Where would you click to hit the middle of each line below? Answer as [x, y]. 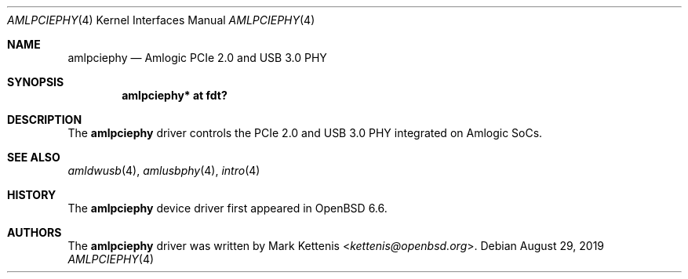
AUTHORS [35, 232]
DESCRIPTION [45, 120]
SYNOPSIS [36, 82]
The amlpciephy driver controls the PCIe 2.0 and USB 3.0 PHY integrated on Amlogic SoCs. [305, 133]
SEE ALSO [34, 157]
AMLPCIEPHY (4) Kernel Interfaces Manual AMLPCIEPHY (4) [161, 20]
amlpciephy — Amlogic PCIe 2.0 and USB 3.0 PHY [197, 58]
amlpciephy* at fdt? [175, 95]
